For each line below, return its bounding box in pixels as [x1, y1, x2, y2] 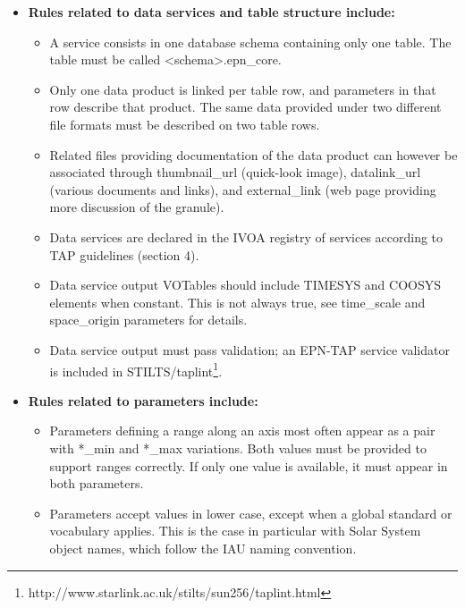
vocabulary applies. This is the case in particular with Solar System [49, 521, 421, 540]
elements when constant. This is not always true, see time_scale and [49, 292, 426, 311]
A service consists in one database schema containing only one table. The [49, 32, 452, 51]
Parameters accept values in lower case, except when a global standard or [49, 503, 452, 522]
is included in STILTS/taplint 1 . [49, 359, 223, 380]
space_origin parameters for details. [49, 310, 248, 329]
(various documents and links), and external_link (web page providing [49, 180, 436, 198]
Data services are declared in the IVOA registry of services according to [49, 227, 444, 246]
